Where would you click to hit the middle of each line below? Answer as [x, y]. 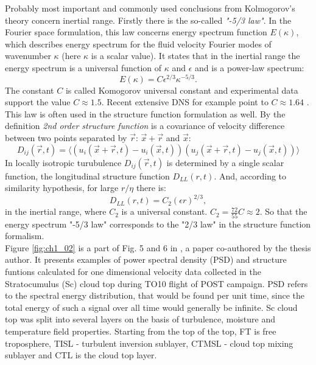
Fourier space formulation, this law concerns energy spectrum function [136, 32]
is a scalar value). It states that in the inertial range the [195, 56]
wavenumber [28, 56]
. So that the [283, 211]
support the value [38, 102]
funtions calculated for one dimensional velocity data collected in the [133, 271]
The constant [30, 90]
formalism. [25, 236]
